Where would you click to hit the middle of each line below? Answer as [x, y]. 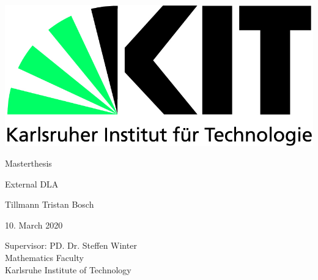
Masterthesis [28, 163]
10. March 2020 [34, 225]
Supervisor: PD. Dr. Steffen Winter [71, 245]
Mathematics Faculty [44, 257]
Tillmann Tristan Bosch [50, 204]
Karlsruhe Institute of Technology [68, 269]
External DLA [32, 184]
